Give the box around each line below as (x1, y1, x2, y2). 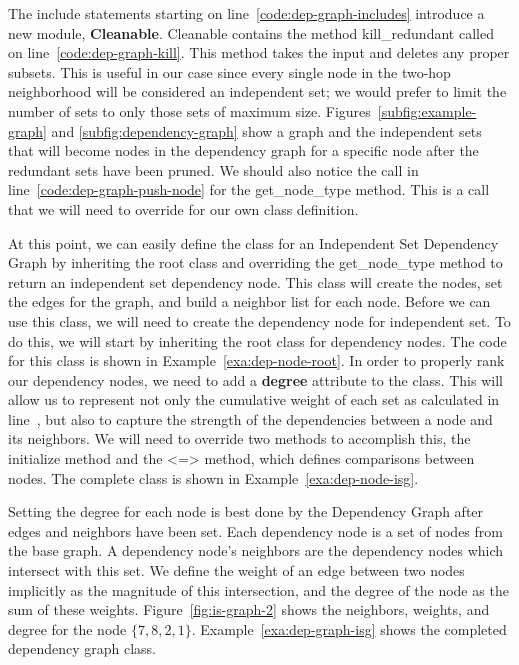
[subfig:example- (377, 100, 477, 121)
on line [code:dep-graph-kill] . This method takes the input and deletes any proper (8, 42, 510, 63)
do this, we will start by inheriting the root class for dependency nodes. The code (8, 330, 507, 351)
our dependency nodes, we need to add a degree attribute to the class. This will (8, 369, 503, 390)
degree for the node (8, 618, 127, 639)
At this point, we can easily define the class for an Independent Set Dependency (8, 232, 499, 253)
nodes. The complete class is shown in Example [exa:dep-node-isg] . (8, 467, 419, 488)
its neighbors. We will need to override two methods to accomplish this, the (8, 428, 471, 449)
